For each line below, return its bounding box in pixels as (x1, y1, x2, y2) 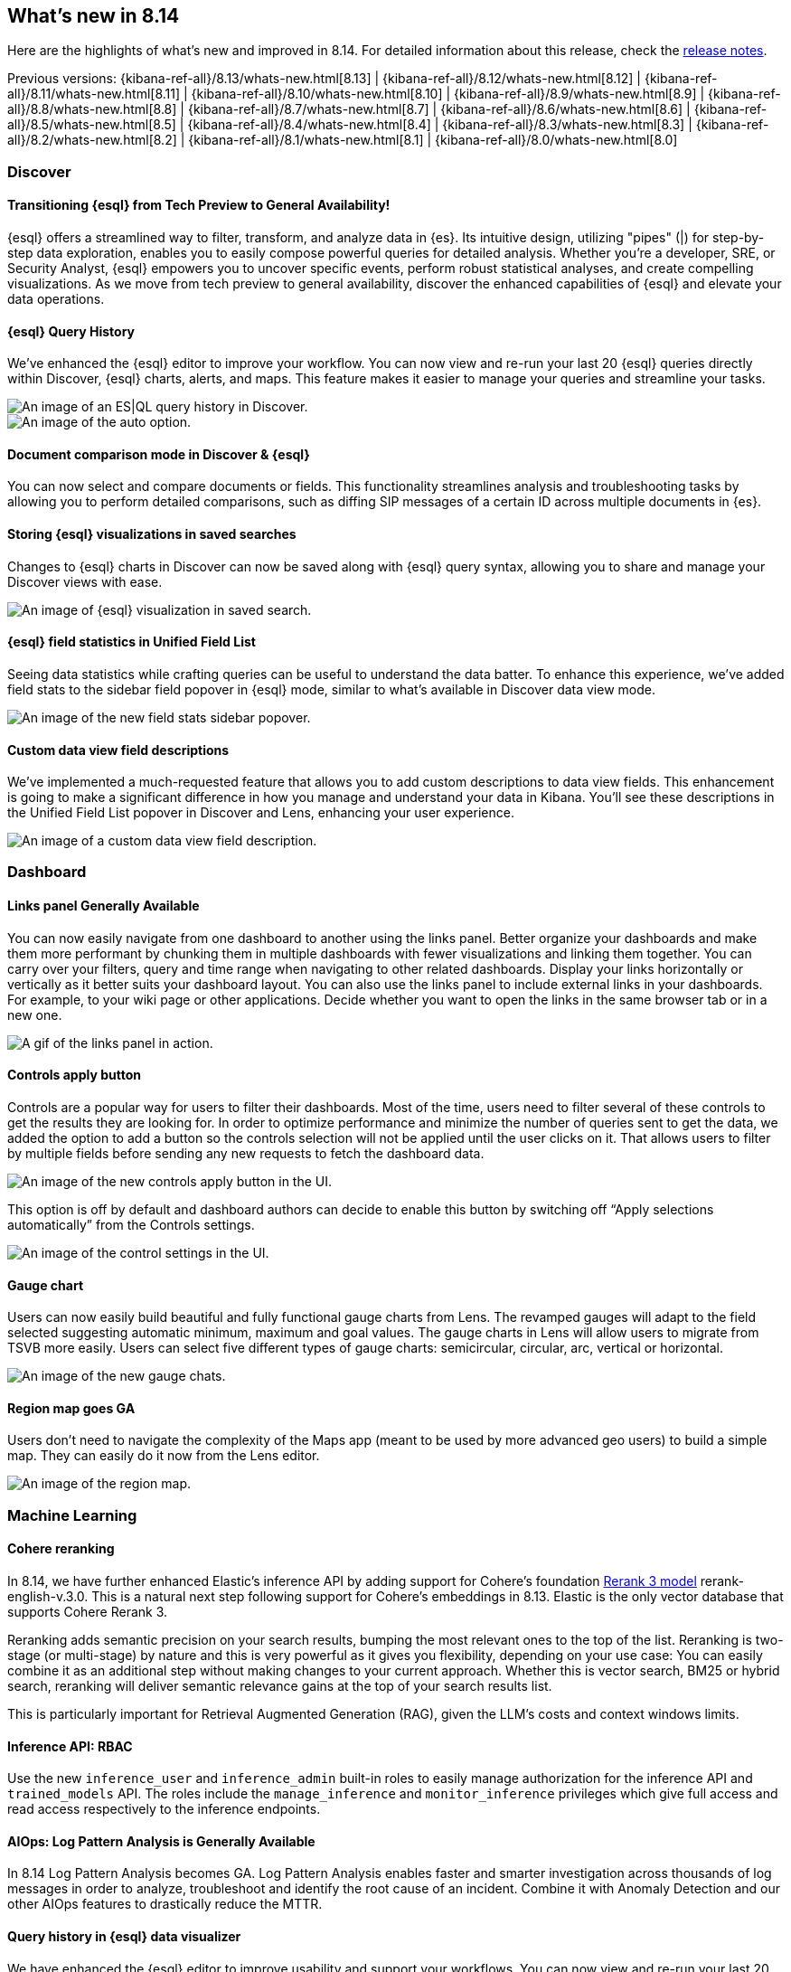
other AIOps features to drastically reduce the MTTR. (7, 1896, 323, 1912)
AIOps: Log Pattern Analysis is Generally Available (7, 1833, 315, 1849)
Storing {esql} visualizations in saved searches (7, 526, 297, 543)
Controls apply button (7, 1067, 141, 1083)
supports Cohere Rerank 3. (7, 1603, 168, 1619)
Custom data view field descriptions (7, 741, 230, 758)
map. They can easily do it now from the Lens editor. (7, 1448, 320, 1464)
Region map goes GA (7, 1400, 136, 1416)
